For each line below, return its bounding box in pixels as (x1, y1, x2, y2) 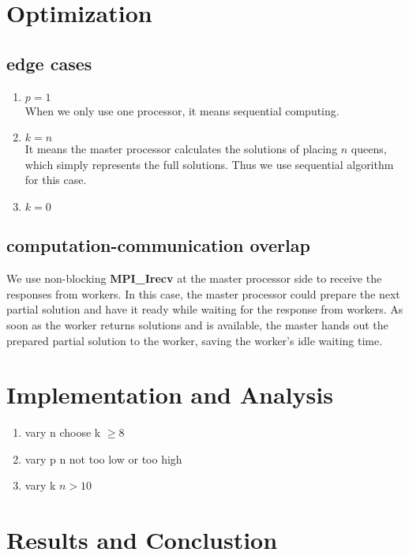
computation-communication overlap (6, 233, 310, 257)
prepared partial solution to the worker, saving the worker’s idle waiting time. (6, 332, 383, 348)
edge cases (6, 51, 92, 75)
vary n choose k (24, 424, 101, 441)
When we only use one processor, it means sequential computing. (24, 102, 340, 118)
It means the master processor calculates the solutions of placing (24, 141, 338, 157)
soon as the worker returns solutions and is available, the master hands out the (6, 316, 388, 332)
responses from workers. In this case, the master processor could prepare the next (6, 285, 400, 302)
